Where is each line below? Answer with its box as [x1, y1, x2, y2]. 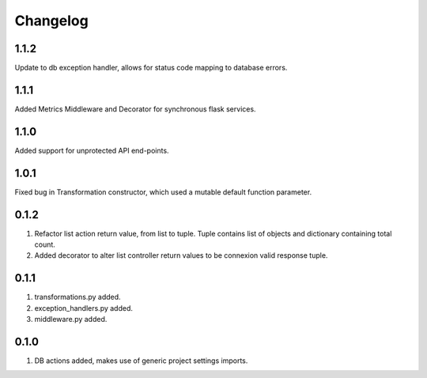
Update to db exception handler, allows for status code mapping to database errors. [14, 63, 288, 73]
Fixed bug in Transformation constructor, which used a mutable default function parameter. [14, 187, 312, 197]
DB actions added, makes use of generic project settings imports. [34, 356, 248, 365]
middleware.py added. [34, 315, 108, 324]
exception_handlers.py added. [34, 303, 134, 312]
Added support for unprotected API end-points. [14, 146, 169, 155]
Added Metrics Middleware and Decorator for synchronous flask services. [14, 104, 256, 114]
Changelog [14, 12, 89, 29]
